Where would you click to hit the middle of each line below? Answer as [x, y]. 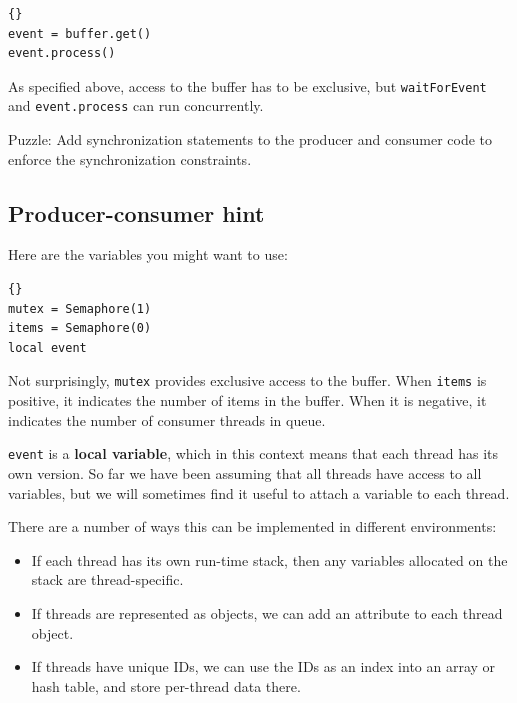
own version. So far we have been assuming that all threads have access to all [245, 472]
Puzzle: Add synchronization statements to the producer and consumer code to [250, 139]
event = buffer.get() [80, 33]
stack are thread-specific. [107, 579]
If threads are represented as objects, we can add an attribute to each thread [267, 612]
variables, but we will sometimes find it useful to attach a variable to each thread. [259, 492]
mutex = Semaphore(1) [80, 308]
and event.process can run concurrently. [136, 105]
